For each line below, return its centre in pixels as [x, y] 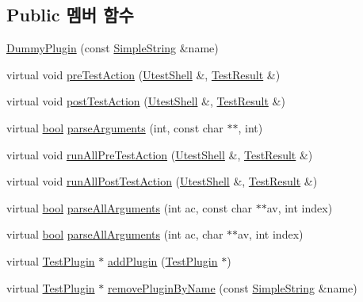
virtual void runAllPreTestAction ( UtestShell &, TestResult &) [160, 154]
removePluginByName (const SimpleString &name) [232, 287]
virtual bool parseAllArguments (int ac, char [115, 234]
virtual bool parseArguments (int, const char [115, 127]
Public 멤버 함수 [70, 15]
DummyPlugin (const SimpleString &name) [113, 48]
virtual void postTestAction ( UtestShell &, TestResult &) [146, 101]
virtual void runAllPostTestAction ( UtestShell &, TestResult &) [162, 181]
